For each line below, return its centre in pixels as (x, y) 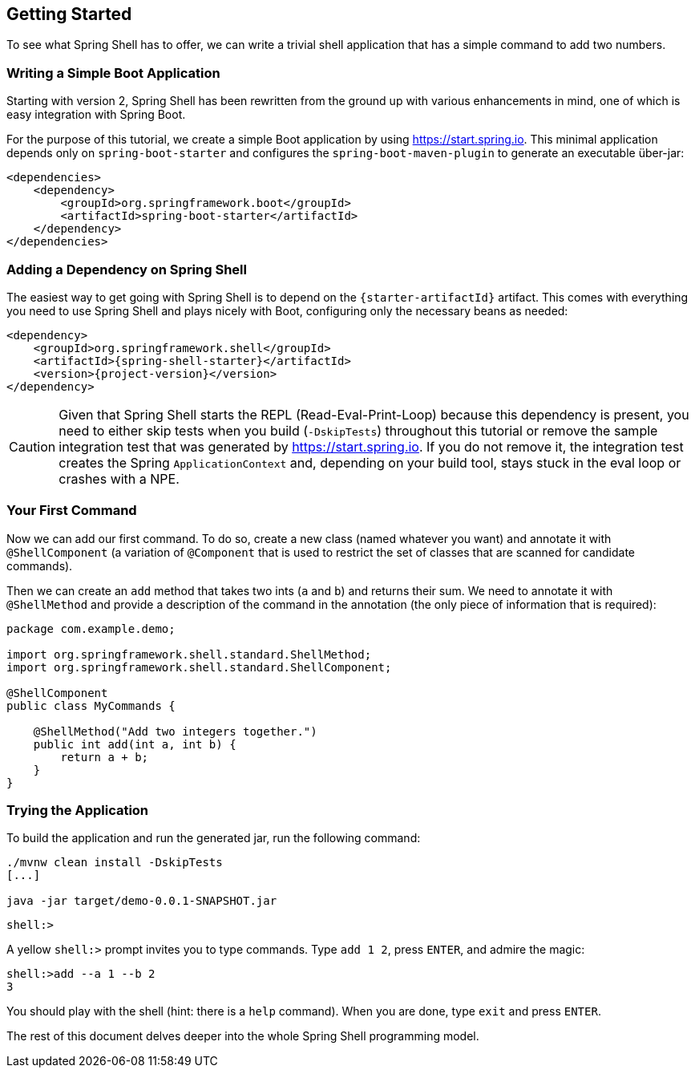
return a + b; (105, 757)
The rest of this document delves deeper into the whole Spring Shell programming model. (243, 1036)
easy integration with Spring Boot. (96, 115)
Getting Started (69, 14)
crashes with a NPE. (119, 478)
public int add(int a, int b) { (135, 744)
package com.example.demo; (91, 628)
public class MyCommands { (91, 705)
